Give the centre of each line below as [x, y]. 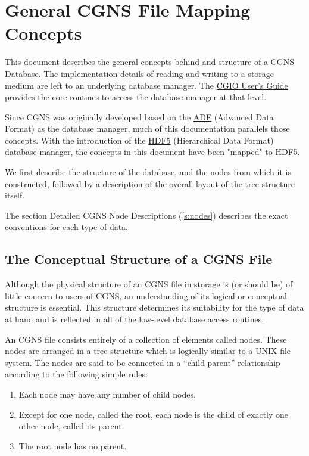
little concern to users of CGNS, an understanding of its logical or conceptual [146, 295]
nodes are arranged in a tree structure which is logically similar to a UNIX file [148, 351]
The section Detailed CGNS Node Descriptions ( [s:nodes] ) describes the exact [146, 215]
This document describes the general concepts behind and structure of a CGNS [149, 62]
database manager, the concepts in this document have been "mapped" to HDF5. [152, 152]
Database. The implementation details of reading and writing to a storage [140, 73]
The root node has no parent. [73, 446]
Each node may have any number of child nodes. [107, 394]
